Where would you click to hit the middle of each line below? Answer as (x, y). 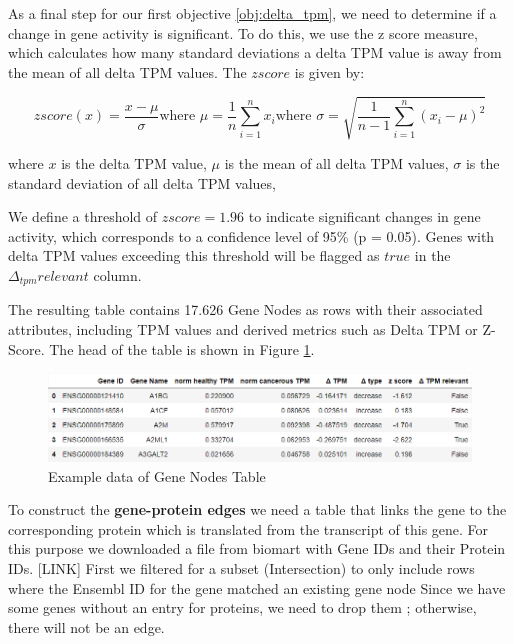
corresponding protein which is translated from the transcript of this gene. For (248, 528)
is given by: (329, 71)
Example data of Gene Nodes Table (157, 475)
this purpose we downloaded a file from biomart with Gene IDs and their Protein (257, 548)
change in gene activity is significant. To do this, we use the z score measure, (243, 32)
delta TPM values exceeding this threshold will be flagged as (194, 255)
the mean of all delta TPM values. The (127, 71)
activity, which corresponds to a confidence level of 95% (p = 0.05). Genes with (251, 235)
